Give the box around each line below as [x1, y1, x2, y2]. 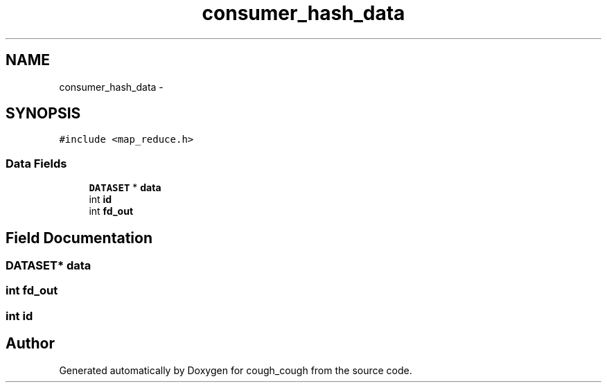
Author [6, 335, 55, 353]
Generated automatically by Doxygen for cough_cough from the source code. [59, 364, 412, 376]
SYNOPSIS [6, 105, 81, 123]
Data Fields [6, 156, 67, 170]
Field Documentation [6, 229, 152, 247]
